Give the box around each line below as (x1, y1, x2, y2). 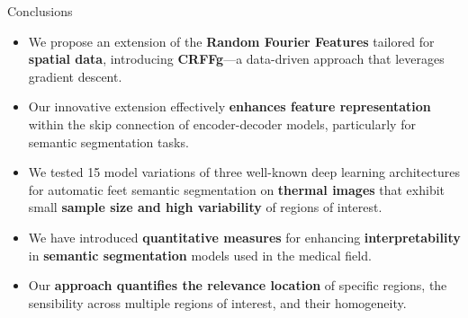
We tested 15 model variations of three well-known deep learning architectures (28, 163, 460, 181)
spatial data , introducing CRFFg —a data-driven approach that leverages (28, 49, 445, 68)
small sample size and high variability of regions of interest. (28, 198, 382, 216)
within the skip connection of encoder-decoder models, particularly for (28, 114, 416, 133)
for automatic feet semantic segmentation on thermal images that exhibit (28, 180, 445, 199)
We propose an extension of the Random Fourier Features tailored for (28, 31, 435, 50)
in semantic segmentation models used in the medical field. (28, 245, 372, 264)
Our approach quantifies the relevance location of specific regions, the (28, 276, 447, 295)
